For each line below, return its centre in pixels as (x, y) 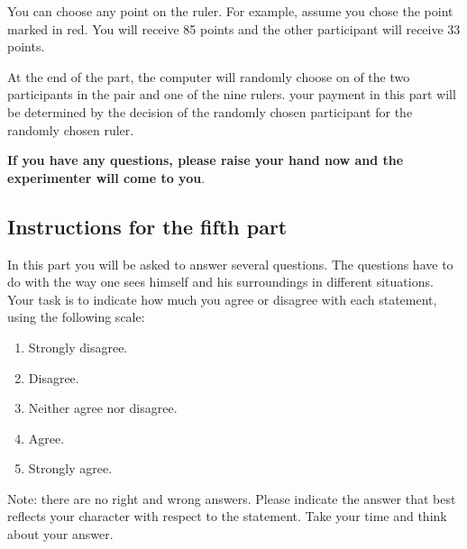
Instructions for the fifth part (147, 226)
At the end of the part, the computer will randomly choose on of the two (209, 76)
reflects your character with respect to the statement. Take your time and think (227, 516)
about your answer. (60, 534)
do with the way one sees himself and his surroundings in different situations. (220, 282)
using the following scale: (76, 317)
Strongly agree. (70, 468)
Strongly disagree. (78, 347)
